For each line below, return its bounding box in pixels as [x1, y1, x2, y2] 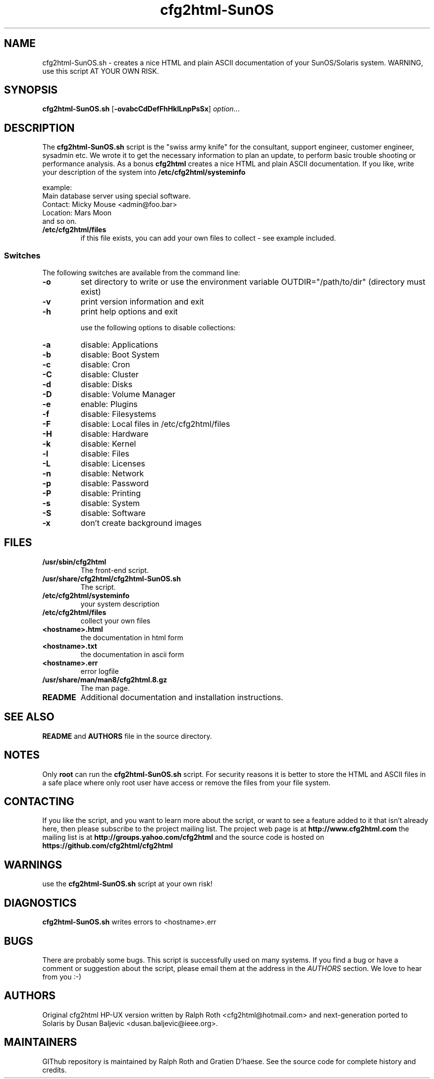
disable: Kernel [80, 439, 136, 449]
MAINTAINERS [4, 1036, 77, 1049]
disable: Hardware [80, 429, 149, 439]
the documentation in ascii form [80, 650, 184, 659]
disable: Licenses [80, 459, 146, 469]
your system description [80, 599, 160, 608]
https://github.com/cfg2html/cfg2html [42, 841, 173, 850]
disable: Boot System [80, 350, 160, 360]
